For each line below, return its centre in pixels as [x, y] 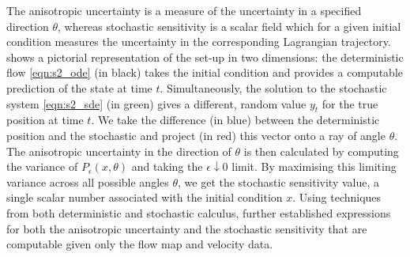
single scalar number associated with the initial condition [145, 197]
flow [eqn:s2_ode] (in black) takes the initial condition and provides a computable [205, 72]
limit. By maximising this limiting [314, 166]
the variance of [42, 166]
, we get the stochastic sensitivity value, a [278, 181]
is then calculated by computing [321, 151]
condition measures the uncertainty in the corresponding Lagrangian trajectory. [199, 42]
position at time [45, 120]
